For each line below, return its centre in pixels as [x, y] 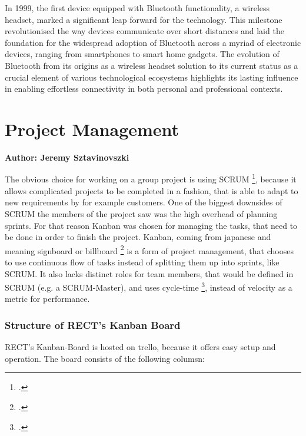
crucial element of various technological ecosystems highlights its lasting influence [152, 77]
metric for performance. [47, 299]
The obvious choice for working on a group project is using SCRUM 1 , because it [151, 178]
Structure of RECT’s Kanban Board [93, 324]
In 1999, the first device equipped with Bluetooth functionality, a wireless [137, 8]
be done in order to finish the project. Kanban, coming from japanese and [138, 237]
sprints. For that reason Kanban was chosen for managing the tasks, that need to [151, 225]
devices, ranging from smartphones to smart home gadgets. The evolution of [142, 54]
